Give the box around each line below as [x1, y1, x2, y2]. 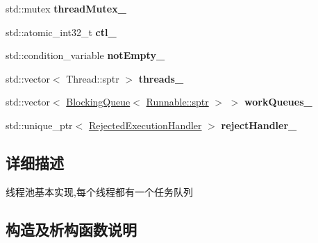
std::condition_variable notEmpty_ [6, 48, 165, 62]
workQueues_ [244, 94, 312, 109]
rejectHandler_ [221, 117, 297, 132]
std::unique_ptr [6, 117, 73, 132]
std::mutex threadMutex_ [6, 1, 126, 15]
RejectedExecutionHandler [88, 117, 202, 132]
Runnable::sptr [146, 94, 209, 109]
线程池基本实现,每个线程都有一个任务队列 [6, 184, 193, 199]
